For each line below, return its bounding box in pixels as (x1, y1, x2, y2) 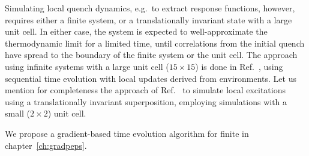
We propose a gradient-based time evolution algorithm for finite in (5, 127, 249, 139)
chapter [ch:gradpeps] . (5, 139, 87, 151)
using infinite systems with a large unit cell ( (5, 60, 169, 72)
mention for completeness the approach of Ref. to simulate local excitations (5, 84, 286, 96)
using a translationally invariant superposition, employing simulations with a (5, 95, 287, 108)
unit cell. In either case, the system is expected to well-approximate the (5, 25, 268, 38)
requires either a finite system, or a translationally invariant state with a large (5, 13, 292, 26)
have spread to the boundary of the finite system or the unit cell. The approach (5, 48, 298, 61)
